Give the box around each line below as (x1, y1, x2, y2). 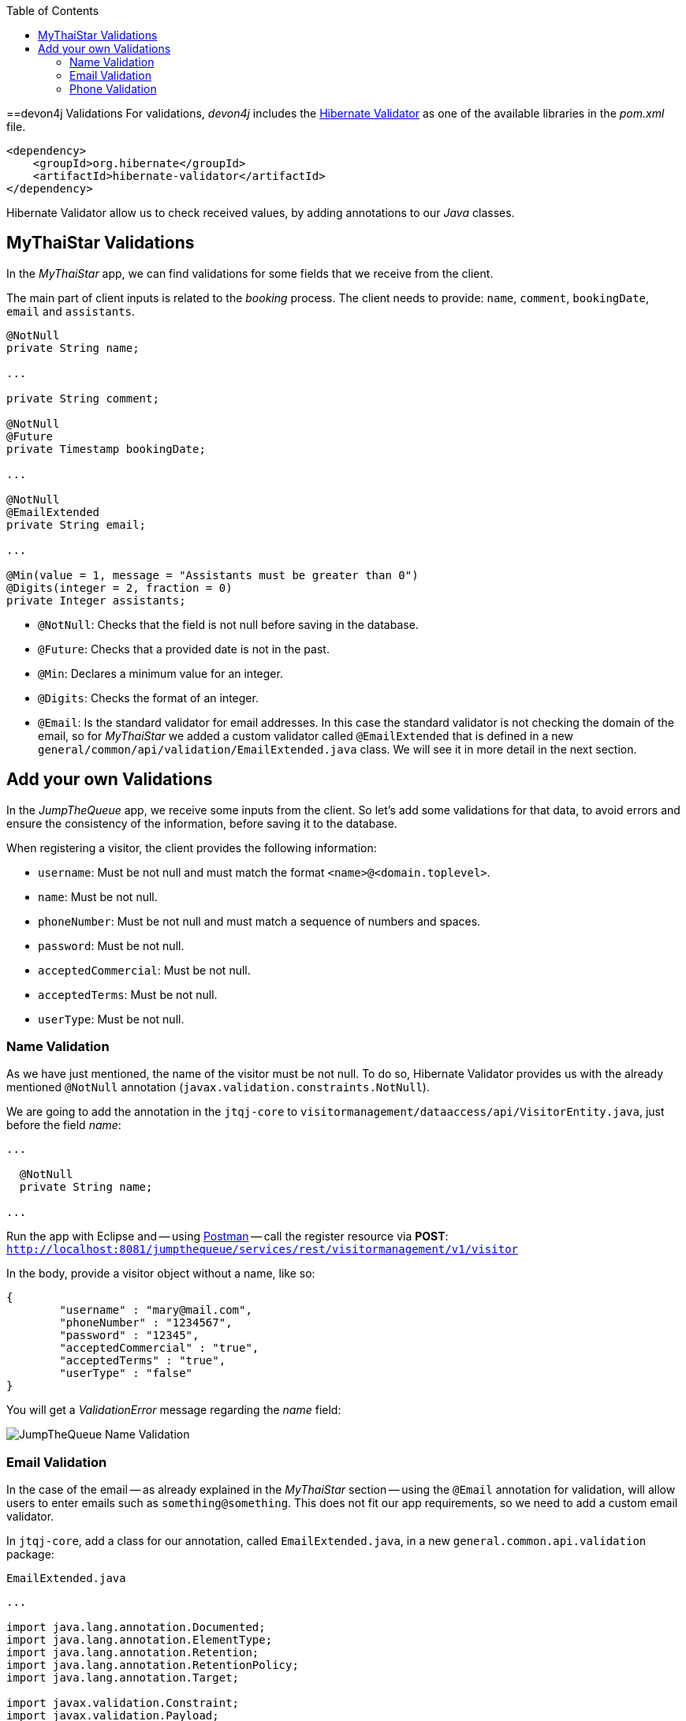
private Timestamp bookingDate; (6, 442, 206, 455)
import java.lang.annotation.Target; (6, 1671, 240, 1685)
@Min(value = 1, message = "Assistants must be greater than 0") (6, 568, 419, 582)
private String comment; (6, 391, 159, 405)
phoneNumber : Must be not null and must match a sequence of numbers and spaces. (38, 914, 481, 928)
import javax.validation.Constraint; (6, 1697, 240, 1710)
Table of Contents (6, 4, 99, 17)
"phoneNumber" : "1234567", (59, 1316, 233, 1330)
